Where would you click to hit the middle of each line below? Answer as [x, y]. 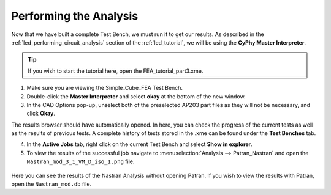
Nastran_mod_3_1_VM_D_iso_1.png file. [81, 161]
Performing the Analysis [75, 16]
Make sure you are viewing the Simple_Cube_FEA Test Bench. [105, 88]
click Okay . [41, 114]
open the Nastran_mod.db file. [51, 184]
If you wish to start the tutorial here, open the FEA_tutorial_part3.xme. [116, 71]
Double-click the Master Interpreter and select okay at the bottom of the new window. [136, 96]
